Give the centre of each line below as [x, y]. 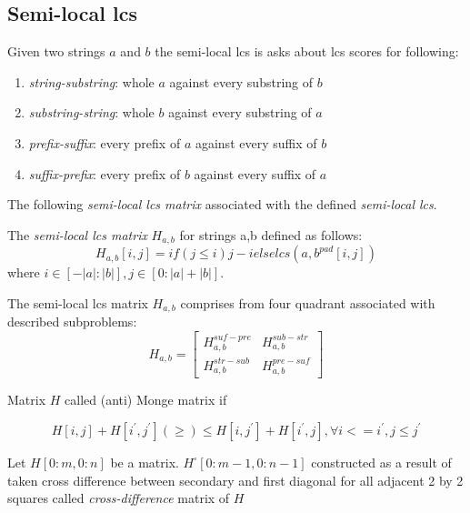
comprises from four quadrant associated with [308, 302]
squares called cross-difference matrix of [119, 498]
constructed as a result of [381, 462]
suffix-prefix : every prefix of [105, 173]
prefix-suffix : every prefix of [105, 142]
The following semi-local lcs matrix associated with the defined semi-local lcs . [222, 204]
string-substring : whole [91, 81]
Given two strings [56, 51]
